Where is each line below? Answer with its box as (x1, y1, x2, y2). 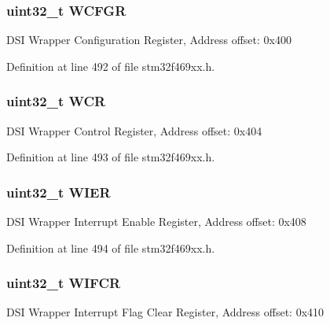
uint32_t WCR (6, 91, 106, 111)
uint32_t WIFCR (6, 273, 121, 293)
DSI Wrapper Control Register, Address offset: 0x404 (6, 122, 262, 138)
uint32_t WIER (6, 182, 111, 201)
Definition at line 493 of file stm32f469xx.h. (6, 149, 215, 165)
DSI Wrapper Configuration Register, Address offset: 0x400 (6, 31, 291, 48)
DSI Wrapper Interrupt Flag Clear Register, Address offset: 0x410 (6, 304, 324, 320)
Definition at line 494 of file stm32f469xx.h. (6, 239, 215, 256)
